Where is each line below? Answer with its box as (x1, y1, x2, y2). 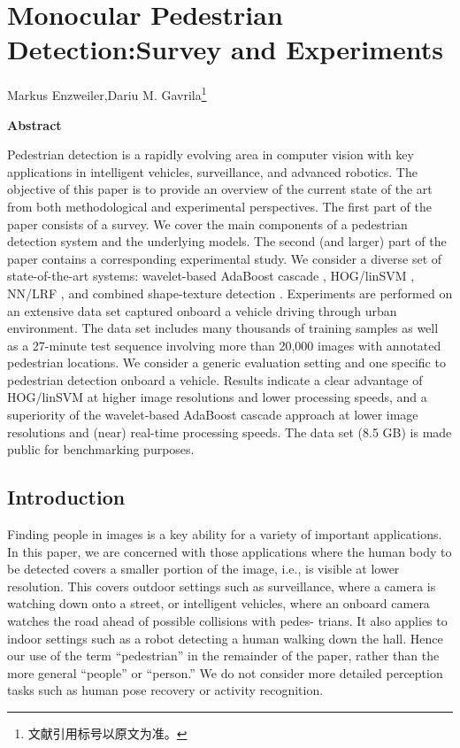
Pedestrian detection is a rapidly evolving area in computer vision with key (7, 145, 414, 164)
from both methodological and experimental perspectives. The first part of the (7, 197, 432, 215)
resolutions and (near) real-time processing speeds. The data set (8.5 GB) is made (7, 422, 452, 441)
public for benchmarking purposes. (7, 440, 195, 459)
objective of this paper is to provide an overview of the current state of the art (7, 180, 433, 198)
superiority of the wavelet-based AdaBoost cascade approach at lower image (7, 405, 418, 424)
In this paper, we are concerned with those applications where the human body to (7, 542, 452, 560)
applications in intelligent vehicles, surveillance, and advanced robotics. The (7, 162, 418, 181)
